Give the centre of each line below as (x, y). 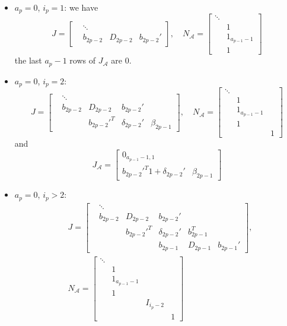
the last (28, 60)
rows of (82, 60)
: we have (81, 7)
